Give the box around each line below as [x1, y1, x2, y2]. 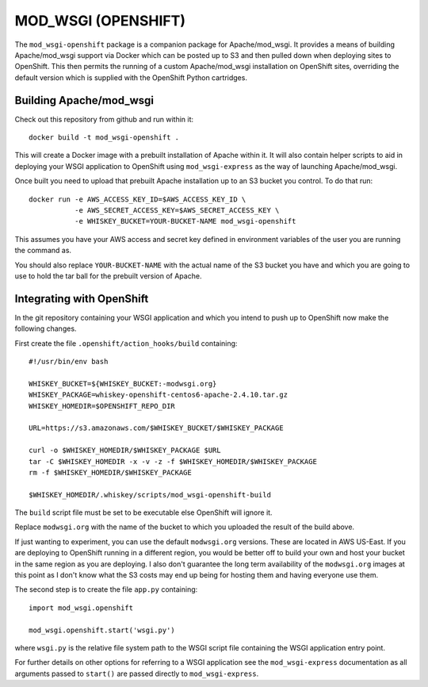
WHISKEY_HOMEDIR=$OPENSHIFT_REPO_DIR [29, 401, 176, 410]
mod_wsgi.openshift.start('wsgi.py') [29, 625, 176, 635]
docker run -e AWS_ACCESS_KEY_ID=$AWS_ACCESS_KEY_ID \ [29, 194, 246, 204]
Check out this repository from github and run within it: [14, 114, 194, 124]
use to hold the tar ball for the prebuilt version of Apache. [14, 271, 202, 281]
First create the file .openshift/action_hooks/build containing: [14, 338, 238, 348]
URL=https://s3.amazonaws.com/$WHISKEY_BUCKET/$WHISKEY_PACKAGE [29, 424, 285, 432]
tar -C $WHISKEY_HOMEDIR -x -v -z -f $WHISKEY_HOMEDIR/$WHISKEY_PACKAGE [29, 457, 317, 466]
